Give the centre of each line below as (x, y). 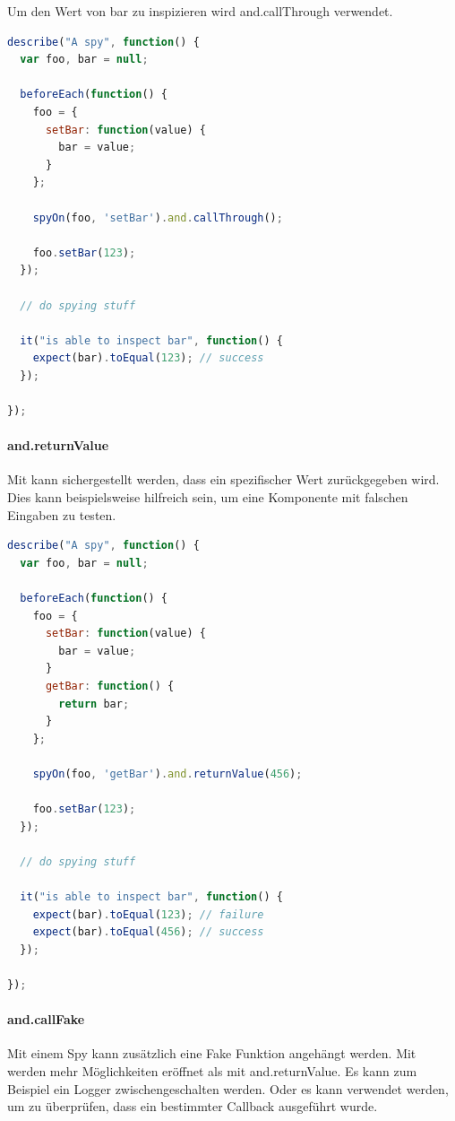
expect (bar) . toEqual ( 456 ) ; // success (148, 932)
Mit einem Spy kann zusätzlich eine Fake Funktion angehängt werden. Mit (212, 1053)
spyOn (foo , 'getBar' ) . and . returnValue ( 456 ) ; (167, 773)
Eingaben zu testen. (62, 514)
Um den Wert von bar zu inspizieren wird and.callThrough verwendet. (200, 11)
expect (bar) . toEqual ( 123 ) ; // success (148, 358)
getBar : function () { (110, 686)
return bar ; (94, 704)
